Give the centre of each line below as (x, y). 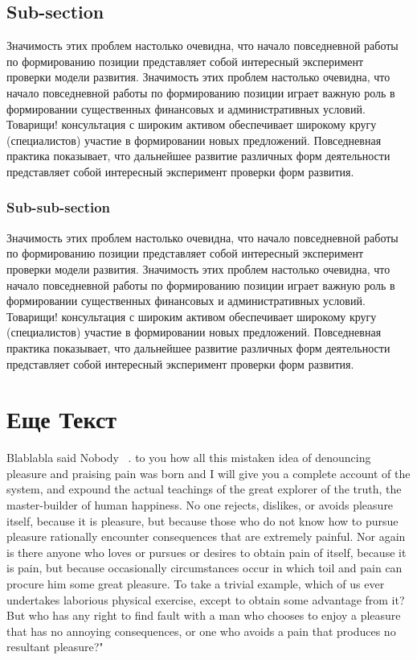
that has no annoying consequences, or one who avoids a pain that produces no (201, 631)
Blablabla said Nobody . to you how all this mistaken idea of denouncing (189, 458)
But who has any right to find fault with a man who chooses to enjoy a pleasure (204, 615)
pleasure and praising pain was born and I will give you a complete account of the (208, 473)
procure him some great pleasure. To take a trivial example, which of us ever (196, 583)
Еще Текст (62, 419)
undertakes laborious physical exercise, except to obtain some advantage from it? (206, 599)
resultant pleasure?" (55, 647)
